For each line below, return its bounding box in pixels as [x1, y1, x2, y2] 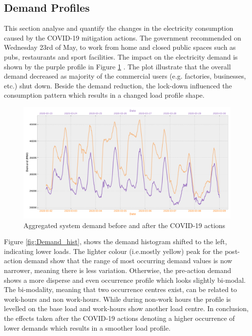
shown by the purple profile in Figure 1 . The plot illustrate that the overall [4, 61, 231, 71]
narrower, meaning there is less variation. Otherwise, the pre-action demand [4, 265, 231, 275]
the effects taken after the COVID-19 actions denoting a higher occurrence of [4, 313, 235, 323]
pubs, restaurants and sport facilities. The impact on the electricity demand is [4, 51, 238, 62]
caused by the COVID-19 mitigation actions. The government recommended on [4, 32, 241, 42]
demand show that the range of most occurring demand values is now [24, 255, 232, 266]
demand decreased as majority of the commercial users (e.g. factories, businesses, [4, 71, 246, 81]
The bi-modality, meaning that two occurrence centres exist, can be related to [4, 284, 237, 294]
